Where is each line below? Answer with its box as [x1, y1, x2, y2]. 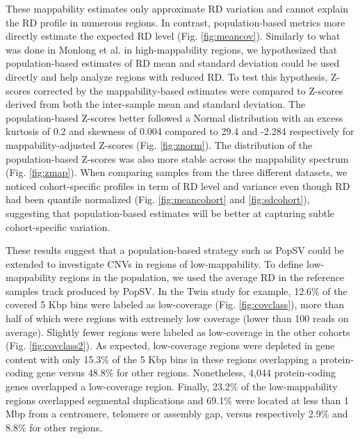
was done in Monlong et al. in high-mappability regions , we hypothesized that [6, 42, 338, 56]
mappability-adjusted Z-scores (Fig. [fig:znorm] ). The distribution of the [6, 137, 313, 152]
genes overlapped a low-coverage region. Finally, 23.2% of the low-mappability [6, 379, 338, 394]
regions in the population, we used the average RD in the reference [59, 270, 345, 285]
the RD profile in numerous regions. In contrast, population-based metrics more [6, 15, 345, 29]
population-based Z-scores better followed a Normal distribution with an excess [6, 110, 343, 125]
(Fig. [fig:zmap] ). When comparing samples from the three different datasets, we [6, 165, 347, 179]
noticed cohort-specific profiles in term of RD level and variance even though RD [6, 178, 350, 193]
